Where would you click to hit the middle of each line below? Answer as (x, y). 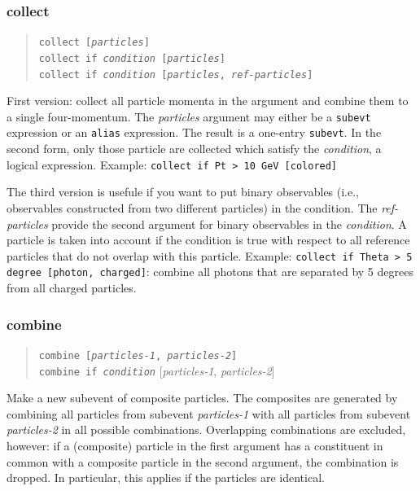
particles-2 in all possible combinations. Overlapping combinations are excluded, (206, 430)
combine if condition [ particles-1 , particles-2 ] (157, 370)
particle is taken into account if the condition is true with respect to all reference (208, 240)
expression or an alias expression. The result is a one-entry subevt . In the (194, 132)
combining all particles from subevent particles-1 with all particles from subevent (209, 413)
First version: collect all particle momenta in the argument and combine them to (208, 101)
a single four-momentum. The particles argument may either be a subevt (189, 116)
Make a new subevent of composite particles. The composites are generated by (202, 398)
